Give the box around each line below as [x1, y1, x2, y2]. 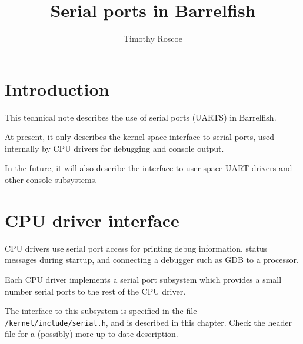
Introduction [5, 76, 109, 101]
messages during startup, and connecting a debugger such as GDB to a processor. [5, 253, 299, 266]
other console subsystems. [5, 173, 98, 186]
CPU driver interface [5, 208, 179, 232]
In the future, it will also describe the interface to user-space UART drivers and [5, 162, 292, 174]
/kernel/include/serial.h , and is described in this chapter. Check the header [5, 316, 292, 328]
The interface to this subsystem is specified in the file [5, 305, 197, 317]
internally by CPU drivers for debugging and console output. [5, 142, 224, 154]
